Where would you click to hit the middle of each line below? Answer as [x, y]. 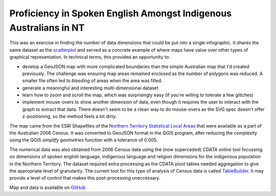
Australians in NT [47, 28]
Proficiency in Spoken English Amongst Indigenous [121, 13]
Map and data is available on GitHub [48, 187]
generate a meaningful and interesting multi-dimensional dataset [90, 88]
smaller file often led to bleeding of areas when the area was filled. [93, 81]
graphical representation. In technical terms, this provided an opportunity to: [90, 57]
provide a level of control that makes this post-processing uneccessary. [85, 178]
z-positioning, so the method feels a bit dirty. [70, 116]
